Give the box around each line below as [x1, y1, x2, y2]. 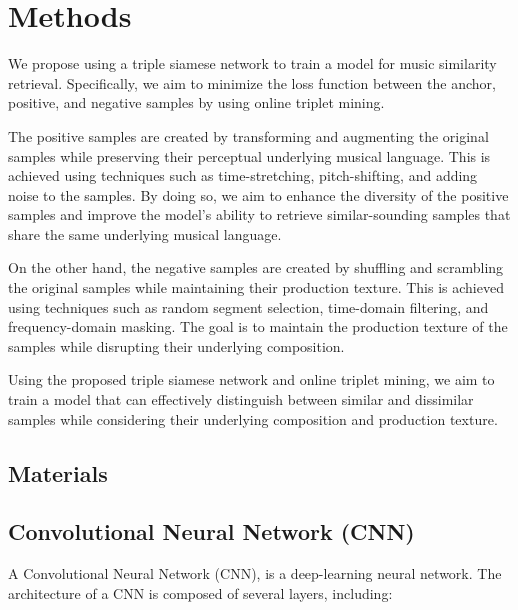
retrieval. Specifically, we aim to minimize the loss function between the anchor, [8, 72, 496, 93]
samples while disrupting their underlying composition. [8, 335, 345, 356]
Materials [8, 457, 108, 488]
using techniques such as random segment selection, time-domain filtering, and [8, 296, 489, 317]
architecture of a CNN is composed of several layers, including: [8, 582, 393, 603]
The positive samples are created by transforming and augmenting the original [8, 125, 489, 146]
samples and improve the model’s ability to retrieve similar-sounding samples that [8, 204, 511, 225]
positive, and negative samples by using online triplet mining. [8, 92, 385, 113]
